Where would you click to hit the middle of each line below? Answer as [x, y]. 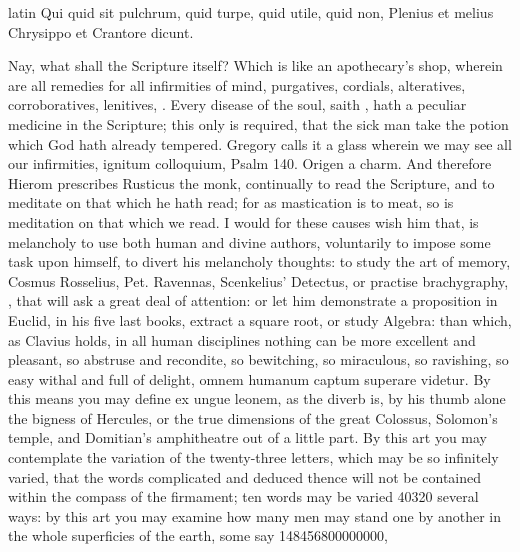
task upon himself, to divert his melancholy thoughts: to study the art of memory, [259, 261]
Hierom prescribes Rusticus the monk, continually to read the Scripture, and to [251, 182]
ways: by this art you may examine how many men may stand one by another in [254, 515]
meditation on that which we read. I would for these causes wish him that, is [243, 221]
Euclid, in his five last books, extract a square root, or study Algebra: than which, [260, 319]
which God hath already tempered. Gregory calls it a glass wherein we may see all [260, 143]
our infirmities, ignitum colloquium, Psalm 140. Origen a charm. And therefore [250, 163]
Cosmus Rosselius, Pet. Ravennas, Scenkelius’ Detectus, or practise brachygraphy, [258, 280]
